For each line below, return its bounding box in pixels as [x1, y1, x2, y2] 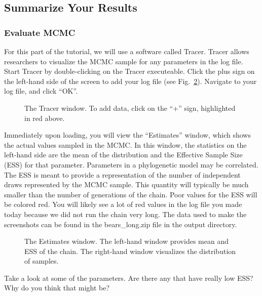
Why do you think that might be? [4, 282, 110, 293]
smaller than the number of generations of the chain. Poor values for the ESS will [4, 189, 257, 199]
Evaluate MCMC [4, 26, 76, 38]
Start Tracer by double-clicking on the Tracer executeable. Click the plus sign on [4, 66, 255, 76]
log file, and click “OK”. [4, 86, 78, 96]
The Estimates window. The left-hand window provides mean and [24, 236, 229, 246]
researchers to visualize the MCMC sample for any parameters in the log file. [4, 56, 243, 66]
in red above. [24, 112, 65, 123]
